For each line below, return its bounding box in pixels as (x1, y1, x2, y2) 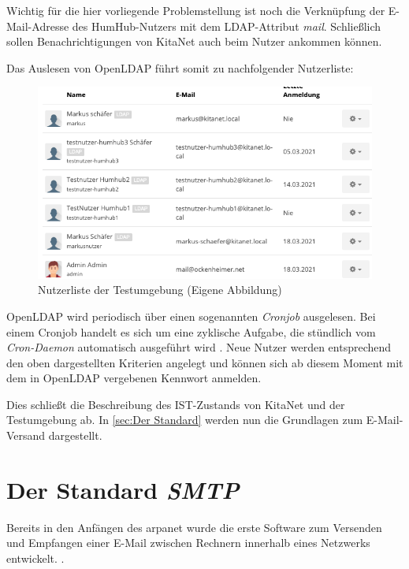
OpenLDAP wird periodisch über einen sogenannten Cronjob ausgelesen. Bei (6, 307, 376, 324)
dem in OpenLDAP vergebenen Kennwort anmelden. (6, 370, 262, 386)
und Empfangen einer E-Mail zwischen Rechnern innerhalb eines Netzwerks (6, 534, 370, 551)
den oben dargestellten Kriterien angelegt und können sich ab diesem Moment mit (6, 354, 403, 370)
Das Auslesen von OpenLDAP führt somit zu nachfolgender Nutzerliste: (6, 59, 354, 76)
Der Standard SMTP (6, 473, 240, 506)
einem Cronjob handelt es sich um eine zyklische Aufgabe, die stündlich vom (6, 323, 376, 340)
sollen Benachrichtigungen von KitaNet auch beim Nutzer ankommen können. (6, 33, 382, 50)
